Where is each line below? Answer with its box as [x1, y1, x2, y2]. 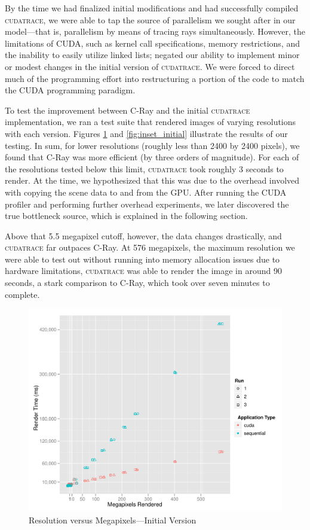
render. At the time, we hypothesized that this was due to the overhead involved [5, 174, 300, 187]
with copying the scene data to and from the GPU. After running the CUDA [5, 185, 287, 198]
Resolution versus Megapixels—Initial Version [29, 513, 197, 526]
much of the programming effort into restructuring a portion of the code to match [5, 72, 305, 84]
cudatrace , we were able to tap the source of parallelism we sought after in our [5, 13, 296, 26]
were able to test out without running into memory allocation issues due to [5, 252, 280, 265]
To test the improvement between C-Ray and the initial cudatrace [5, 103, 250, 116]
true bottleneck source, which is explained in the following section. [5, 209, 248, 222]
